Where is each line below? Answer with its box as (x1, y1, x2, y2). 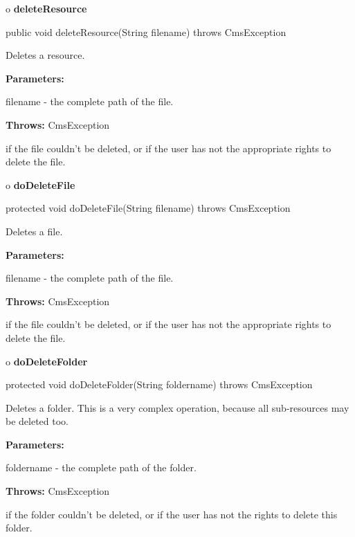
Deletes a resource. (6, 48, 85, 62)
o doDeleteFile (6, 177, 75, 192)
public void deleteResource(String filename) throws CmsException (6, 24, 286, 39)
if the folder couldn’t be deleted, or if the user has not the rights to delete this (6, 507, 338, 521)
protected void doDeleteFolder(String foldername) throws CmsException (6, 377, 313, 392)
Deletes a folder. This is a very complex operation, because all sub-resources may (6, 400, 349, 415)
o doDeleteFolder (6, 354, 88, 368)
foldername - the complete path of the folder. (6, 460, 197, 475)
